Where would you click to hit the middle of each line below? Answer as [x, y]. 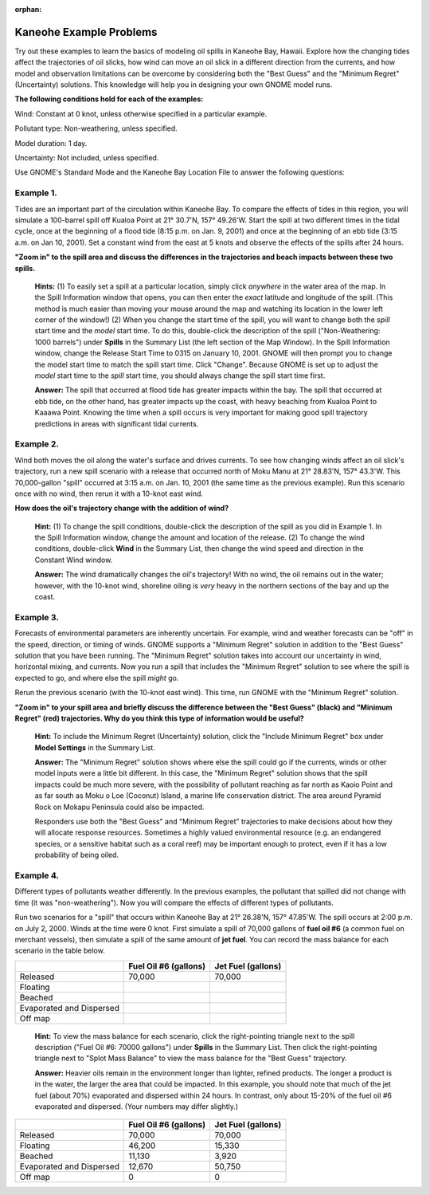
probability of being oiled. [77, 855]
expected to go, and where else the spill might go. [97, 678]
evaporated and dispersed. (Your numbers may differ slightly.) [137, 1107]
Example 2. [37, 444]
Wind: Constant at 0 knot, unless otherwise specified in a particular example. [141, 114]
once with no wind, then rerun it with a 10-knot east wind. [109, 493]
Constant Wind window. [74, 560]
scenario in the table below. [60, 951]
